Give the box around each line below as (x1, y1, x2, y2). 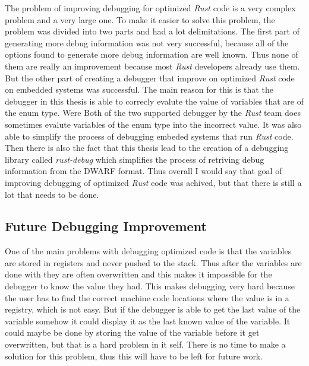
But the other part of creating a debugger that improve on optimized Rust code (5, 71, 295, 84)
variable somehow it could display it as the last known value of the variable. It (5, 314, 291, 327)
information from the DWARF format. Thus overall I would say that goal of (5, 165, 282, 177)
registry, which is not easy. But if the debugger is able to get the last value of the (5, 303, 301, 315)
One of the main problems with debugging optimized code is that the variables (5, 245, 292, 257)
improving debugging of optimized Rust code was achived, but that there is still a (5, 176, 302, 188)
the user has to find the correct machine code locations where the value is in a (5, 291, 289, 304)
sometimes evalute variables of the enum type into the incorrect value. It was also (5, 118, 302, 130)
